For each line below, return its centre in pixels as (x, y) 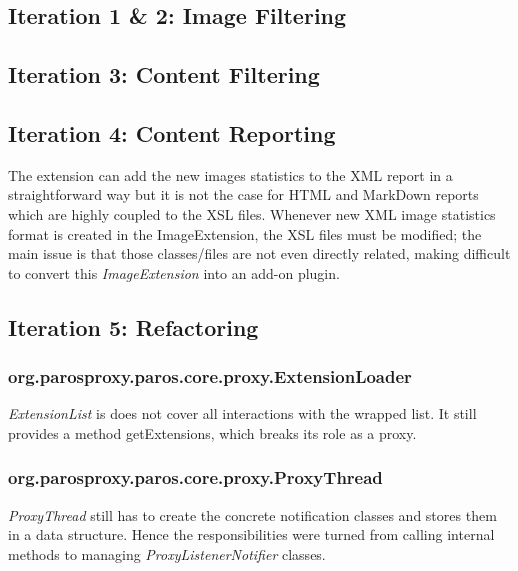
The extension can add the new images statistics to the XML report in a (230, 174)
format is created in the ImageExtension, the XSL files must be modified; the (245, 233)
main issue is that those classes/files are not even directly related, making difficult (259, 253)
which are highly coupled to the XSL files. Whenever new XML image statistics (252, 213)
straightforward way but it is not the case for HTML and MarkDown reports (243, 194)
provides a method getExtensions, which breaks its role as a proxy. (212, 432)
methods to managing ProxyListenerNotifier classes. (167, 553)
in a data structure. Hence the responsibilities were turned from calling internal (251, 534)
